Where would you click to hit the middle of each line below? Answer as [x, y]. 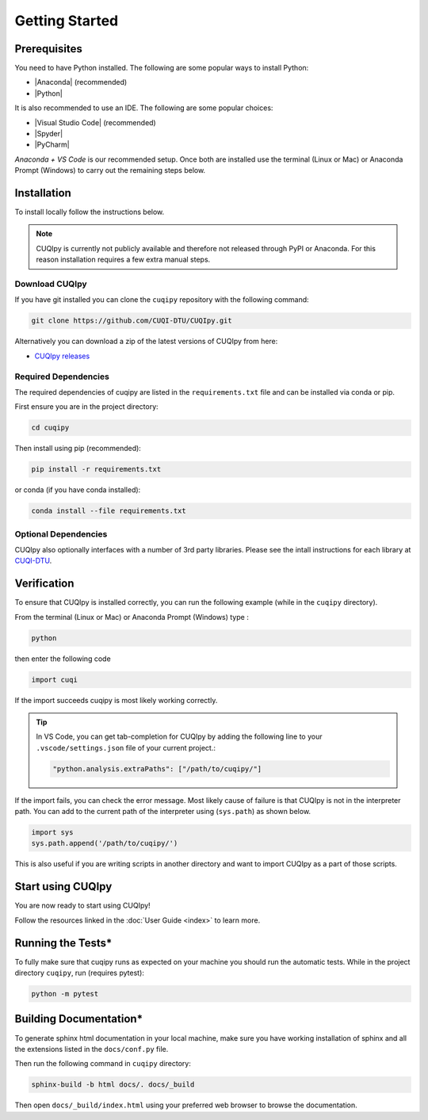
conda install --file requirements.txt [109, 511]
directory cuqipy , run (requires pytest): [79, 973]
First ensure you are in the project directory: [86, 407]
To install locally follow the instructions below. [90, 212]
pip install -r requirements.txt [96, 469]
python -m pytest [65, 994]
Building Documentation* [78, 1019]
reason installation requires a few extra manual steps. [123, 260]
